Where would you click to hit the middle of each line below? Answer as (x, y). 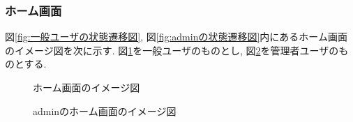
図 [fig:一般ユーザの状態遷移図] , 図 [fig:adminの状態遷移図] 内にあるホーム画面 (176, 37)
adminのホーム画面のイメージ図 (105, 110)
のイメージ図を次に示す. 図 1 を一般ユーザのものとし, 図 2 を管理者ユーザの (172, 50)
